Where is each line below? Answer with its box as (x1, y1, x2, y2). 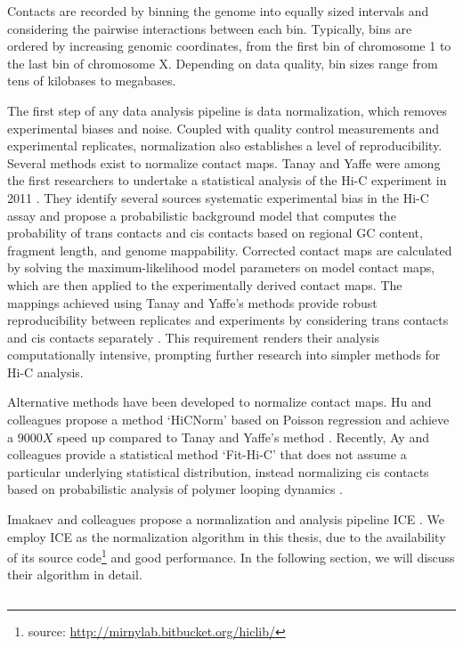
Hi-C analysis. (7, 362, 84, 381)
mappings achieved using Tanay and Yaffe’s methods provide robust (7, 293, 378, 311)
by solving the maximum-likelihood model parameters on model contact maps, (7, 258, 435, 277)
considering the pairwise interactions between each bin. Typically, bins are (7, 19, 412, 37)
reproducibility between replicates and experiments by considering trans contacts (7, 311, 449, 329)
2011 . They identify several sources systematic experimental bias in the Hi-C (7, 188, 429, 206)
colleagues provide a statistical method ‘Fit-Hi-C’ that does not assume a (7, 445, 407, 464)
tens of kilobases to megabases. (7, 71, 176, 90)
